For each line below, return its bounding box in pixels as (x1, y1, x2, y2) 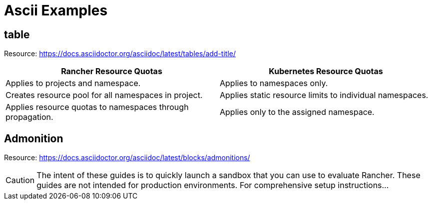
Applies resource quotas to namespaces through (5, 102, 189, 112)
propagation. (5, 112, 53, 122)
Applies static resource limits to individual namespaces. (220, 90, 429, 101)
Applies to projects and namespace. (5, 78, 141, 89)
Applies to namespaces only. (220, 78, 328, 89)
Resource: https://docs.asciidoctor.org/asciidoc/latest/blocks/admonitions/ (4, 153, 250, 162)
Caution (5, 175, 35, 186)
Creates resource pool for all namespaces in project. (5, 90, 203, 101)
